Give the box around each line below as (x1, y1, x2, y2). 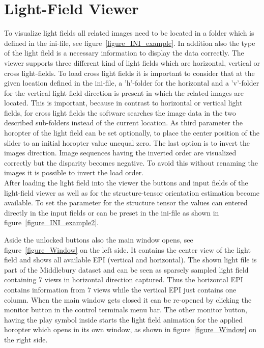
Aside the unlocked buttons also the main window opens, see (4, 234, 193, 245)
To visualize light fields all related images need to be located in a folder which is (4, 28, 254, 38)
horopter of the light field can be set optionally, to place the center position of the (4, 127, 259, 138)
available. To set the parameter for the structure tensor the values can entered (4, 197, 248, 208)
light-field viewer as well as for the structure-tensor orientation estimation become (4, 187, 259, 198)
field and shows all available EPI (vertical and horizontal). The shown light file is (4, 254, 257, 265)
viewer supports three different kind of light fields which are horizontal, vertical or (4, 57, 260, 68)
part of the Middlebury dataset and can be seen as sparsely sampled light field (4, 264, 249, 275)
